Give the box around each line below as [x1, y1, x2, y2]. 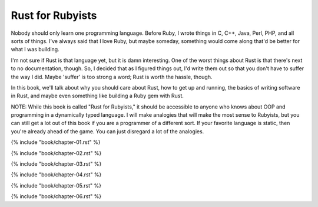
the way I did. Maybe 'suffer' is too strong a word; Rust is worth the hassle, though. [11, 73, 213, 80]
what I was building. [11, 46, 59, 53]
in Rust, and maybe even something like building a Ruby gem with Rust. [11, 92, 184, 100]
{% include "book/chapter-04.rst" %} [11, 171, 102, 178]
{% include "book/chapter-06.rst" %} [11, 193, 102, 200]
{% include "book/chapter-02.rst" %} [11, 149, 102, 156]
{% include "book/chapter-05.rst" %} [11, 182, 101, 189]
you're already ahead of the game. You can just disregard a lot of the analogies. [11, 127, 204, 135]
